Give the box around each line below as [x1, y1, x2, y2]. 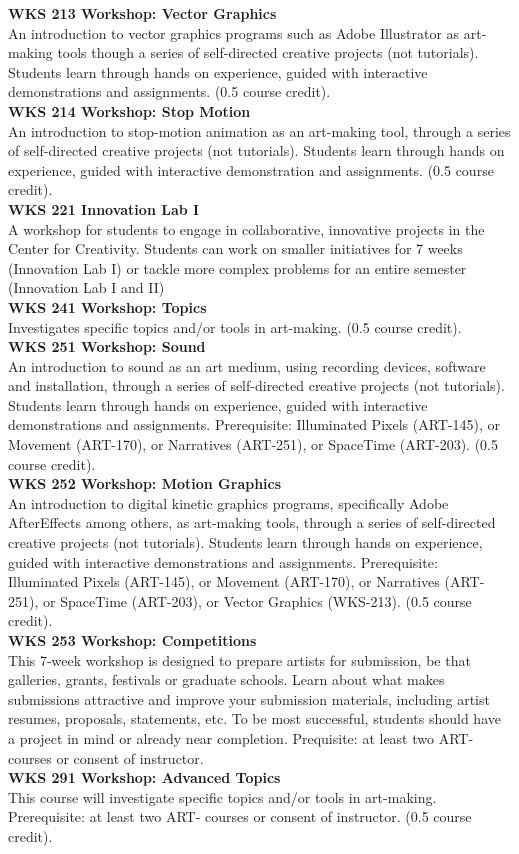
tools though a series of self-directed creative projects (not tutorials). [57, 42, 479, 63]
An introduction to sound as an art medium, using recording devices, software [8, 355, 486, 376]
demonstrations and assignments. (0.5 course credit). [8, 81, 331, 102]
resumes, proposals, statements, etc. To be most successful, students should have [8, 708, 501, 729]
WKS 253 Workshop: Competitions [8, 630, 257, 650]
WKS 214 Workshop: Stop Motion [8, 100, 251, 121]
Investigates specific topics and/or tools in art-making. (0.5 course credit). [8, 316, 462, 337]
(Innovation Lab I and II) [8, 277, 165, 298]
